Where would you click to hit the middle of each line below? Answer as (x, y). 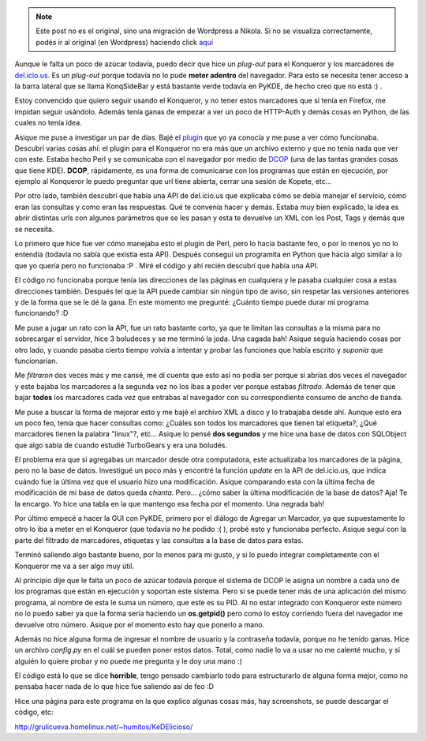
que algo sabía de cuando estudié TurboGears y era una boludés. (121, 445)
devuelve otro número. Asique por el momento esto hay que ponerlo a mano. (140, 624)
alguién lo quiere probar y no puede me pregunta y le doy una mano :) (128, 661)
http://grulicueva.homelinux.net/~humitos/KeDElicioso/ (104, 727)
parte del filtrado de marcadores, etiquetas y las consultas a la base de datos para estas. (159, 540)
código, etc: (34, 712)
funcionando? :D (41, 313)
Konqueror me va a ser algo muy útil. (74, 566)
